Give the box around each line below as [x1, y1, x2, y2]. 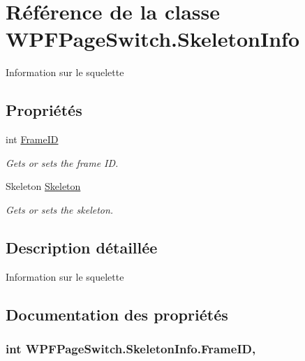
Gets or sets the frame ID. [6, 155, 119, 170]
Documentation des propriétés [6, 303, 228, 325]
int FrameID [6, 132, 59, 147]
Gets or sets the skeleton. [6, 202, 114, 216]
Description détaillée [6, 236, 158, 258]
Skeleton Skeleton [6, 179, 81, 193]
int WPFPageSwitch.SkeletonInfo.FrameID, [6, 339, 256, 357]
